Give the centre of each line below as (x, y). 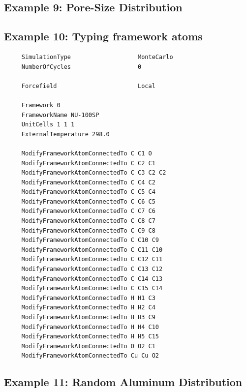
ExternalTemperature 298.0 (65, 134)
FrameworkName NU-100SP (60, 115)
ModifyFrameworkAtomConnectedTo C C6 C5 (88, 201)
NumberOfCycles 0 (81, 67)
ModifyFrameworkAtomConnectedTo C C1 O (87, 153)
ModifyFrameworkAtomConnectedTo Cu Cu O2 (90, 356)
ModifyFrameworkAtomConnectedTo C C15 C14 (92, 288)
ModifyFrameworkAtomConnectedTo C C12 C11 (92, 259)
